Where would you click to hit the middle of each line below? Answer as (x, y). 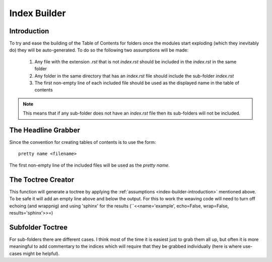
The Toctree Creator (42, 179)
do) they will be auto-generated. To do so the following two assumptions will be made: (99, 50)
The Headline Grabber (45, 130)
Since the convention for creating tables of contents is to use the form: (83, 142)
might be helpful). (41, 253)
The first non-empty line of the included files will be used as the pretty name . (89, 165)
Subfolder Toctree (39, 227)
